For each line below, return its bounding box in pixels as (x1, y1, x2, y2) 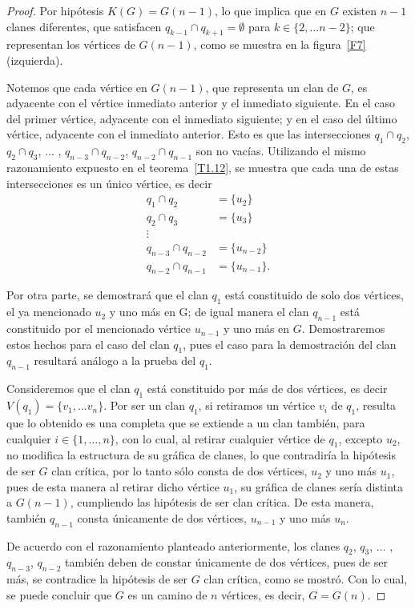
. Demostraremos (301, 320, 385, 337)
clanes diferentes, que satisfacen (6, 18, 162, 34)
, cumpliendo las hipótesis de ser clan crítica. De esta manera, (70, 494, 374, 511)
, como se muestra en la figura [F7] (193, 36, 366, 53)
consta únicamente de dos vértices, (77, 509, 248, 526)
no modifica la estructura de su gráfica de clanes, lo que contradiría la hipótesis (6, 447, 396, 463)
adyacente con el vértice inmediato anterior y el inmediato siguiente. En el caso (6, 94, 395, 111)
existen (342, 2, 377, 18)
